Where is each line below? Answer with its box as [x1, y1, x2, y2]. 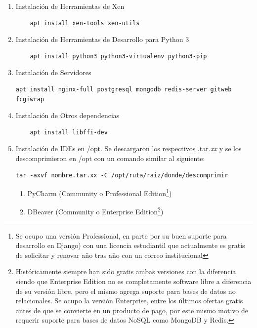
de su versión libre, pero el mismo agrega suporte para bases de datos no [15, 286, 236, 296]
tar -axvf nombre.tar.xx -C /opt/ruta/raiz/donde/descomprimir [15, 171, 228, 179]
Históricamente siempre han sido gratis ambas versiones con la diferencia [15, 266, 236, 277]
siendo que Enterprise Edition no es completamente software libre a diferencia [15, 276, 252, 286]
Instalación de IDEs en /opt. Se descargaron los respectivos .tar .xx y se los [15, 143, 242, 154]
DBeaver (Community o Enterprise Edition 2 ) [27, 205, 164, 217]
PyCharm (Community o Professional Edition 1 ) [27, 187, 172, 198]
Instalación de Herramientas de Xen [15, 1, 125, 11]
